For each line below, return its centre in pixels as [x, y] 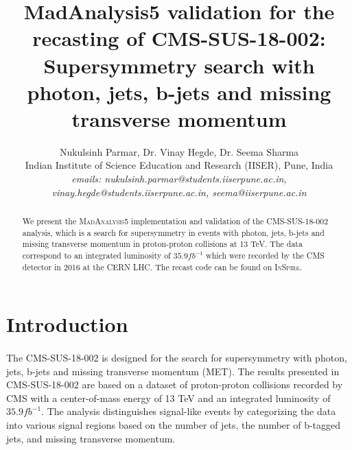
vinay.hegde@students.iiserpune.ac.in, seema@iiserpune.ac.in [179, 192]
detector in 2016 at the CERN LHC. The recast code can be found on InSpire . [162, 267]
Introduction [67, 324]
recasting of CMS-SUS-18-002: [179, 38]
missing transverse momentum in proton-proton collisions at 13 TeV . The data [162, 244]
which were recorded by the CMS [265, 256]
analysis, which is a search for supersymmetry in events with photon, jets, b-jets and [173, 232]
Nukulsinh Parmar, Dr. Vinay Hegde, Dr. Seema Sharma [179, 151]
